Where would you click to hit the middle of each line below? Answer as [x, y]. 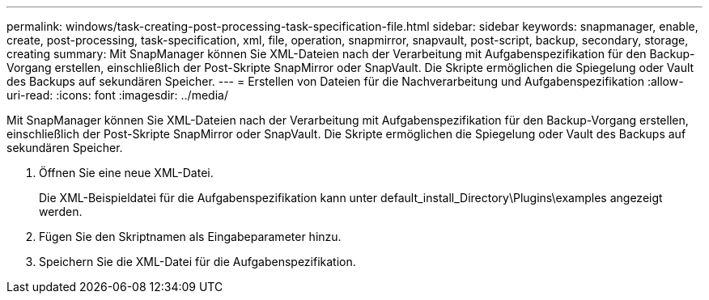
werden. [61, 211]
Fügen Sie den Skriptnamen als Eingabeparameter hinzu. [190, 237]
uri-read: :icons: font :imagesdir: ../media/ [117, 95]
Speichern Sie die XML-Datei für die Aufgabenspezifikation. [197, 262]
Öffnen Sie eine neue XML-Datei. [126, 173]
